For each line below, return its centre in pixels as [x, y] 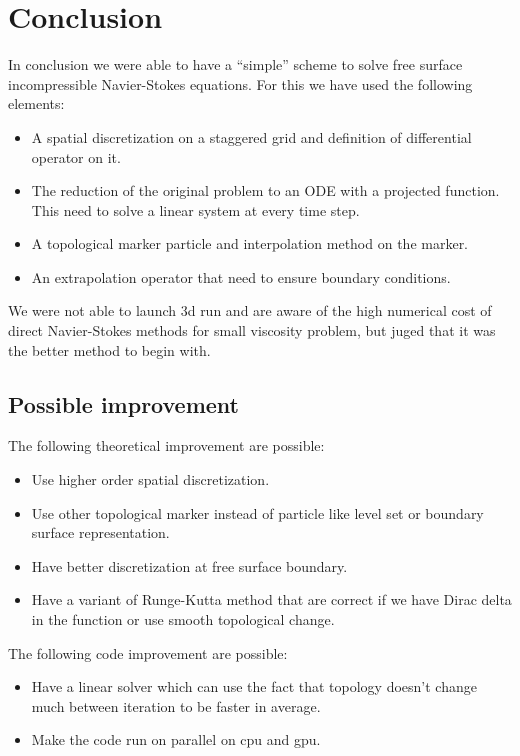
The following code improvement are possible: [148, 652]
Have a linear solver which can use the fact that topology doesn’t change [254, 686]
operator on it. [76, 156]
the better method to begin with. [109, 349]
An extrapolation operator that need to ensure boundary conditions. [241, 276]
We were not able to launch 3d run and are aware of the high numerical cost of [250, 310]
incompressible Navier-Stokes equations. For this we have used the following [240, 83]
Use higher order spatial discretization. [150, 479]
